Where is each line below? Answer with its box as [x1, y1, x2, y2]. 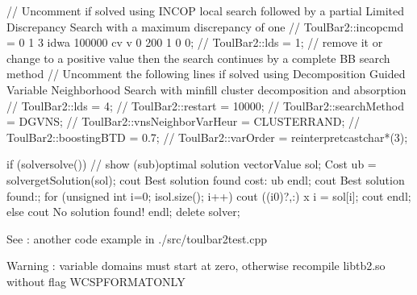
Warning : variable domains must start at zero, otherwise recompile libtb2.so [6, 257, 386, 274]
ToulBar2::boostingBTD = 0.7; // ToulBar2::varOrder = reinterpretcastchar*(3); [6, 128, 408, 145]
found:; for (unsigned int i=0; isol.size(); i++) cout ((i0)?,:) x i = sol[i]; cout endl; [6, 187, 411, 204]
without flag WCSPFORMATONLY [6, 272, 186, 289]
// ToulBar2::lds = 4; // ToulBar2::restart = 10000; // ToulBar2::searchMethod [6, 97, 405, 114]
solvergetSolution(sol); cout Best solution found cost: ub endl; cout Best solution [6, 171, 405, 188]
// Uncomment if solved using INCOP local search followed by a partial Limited [6, 2, 405, 19]
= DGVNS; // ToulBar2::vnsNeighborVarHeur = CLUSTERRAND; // [6, 113, 361, 130]
